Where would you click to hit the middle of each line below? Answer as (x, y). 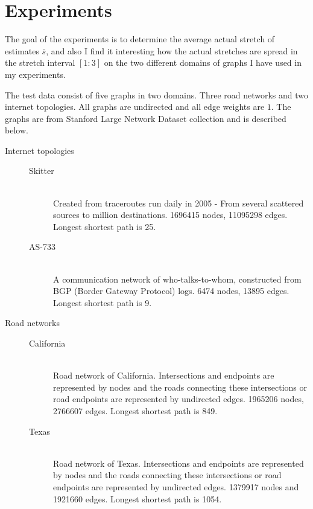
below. (17, 130)
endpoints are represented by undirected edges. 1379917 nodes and (176, 486)
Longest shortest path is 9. (103, 302)
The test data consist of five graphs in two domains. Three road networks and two (157, 94)
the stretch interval (40, 62)
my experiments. (35, 74)
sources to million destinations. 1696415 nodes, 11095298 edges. (170, 215)
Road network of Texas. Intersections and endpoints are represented (179, 463)
